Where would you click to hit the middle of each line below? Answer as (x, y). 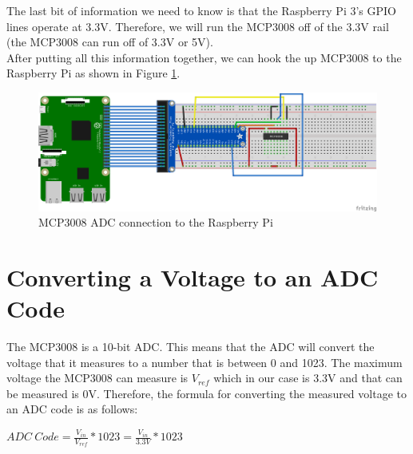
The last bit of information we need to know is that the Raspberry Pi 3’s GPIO (201, 10)
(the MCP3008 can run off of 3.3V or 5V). (110, 42)
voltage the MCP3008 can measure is (97, 378)
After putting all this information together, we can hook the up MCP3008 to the (204, 57)
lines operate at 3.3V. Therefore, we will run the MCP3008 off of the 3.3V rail (198, 26)
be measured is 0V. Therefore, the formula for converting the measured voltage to (206, 393)
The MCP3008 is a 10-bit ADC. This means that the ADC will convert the (191, 347)
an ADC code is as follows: (72, 409)
